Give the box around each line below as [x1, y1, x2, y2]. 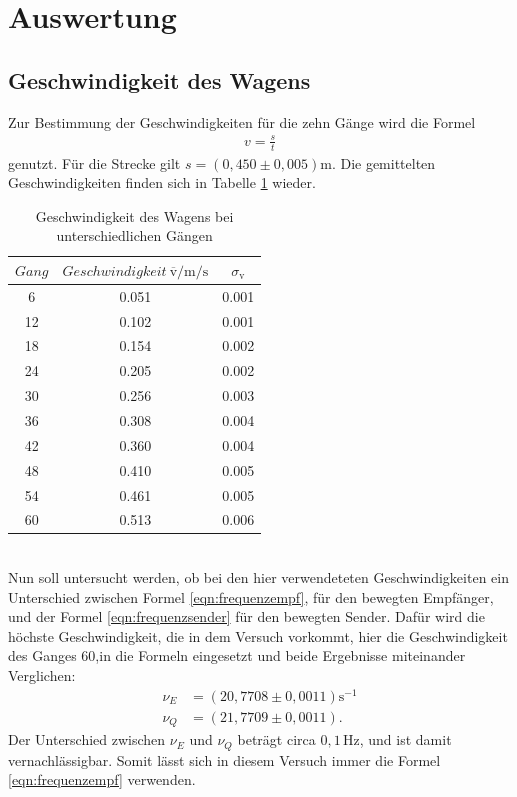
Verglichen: [8, 665, 76, 686]
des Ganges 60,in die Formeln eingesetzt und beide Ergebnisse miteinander [8, 645, 466, 666]
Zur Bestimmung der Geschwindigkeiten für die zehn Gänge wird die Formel [8, 111, 476, 132]
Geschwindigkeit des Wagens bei [35, 205, 234, 226]
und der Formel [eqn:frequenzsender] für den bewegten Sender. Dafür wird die [8, 606, 485, 627]
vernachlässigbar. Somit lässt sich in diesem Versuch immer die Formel [8, 749, 441, 770]
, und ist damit [359, 729, 452, 750]
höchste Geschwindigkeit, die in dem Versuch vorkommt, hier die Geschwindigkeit [8, 625, 508, 646]
